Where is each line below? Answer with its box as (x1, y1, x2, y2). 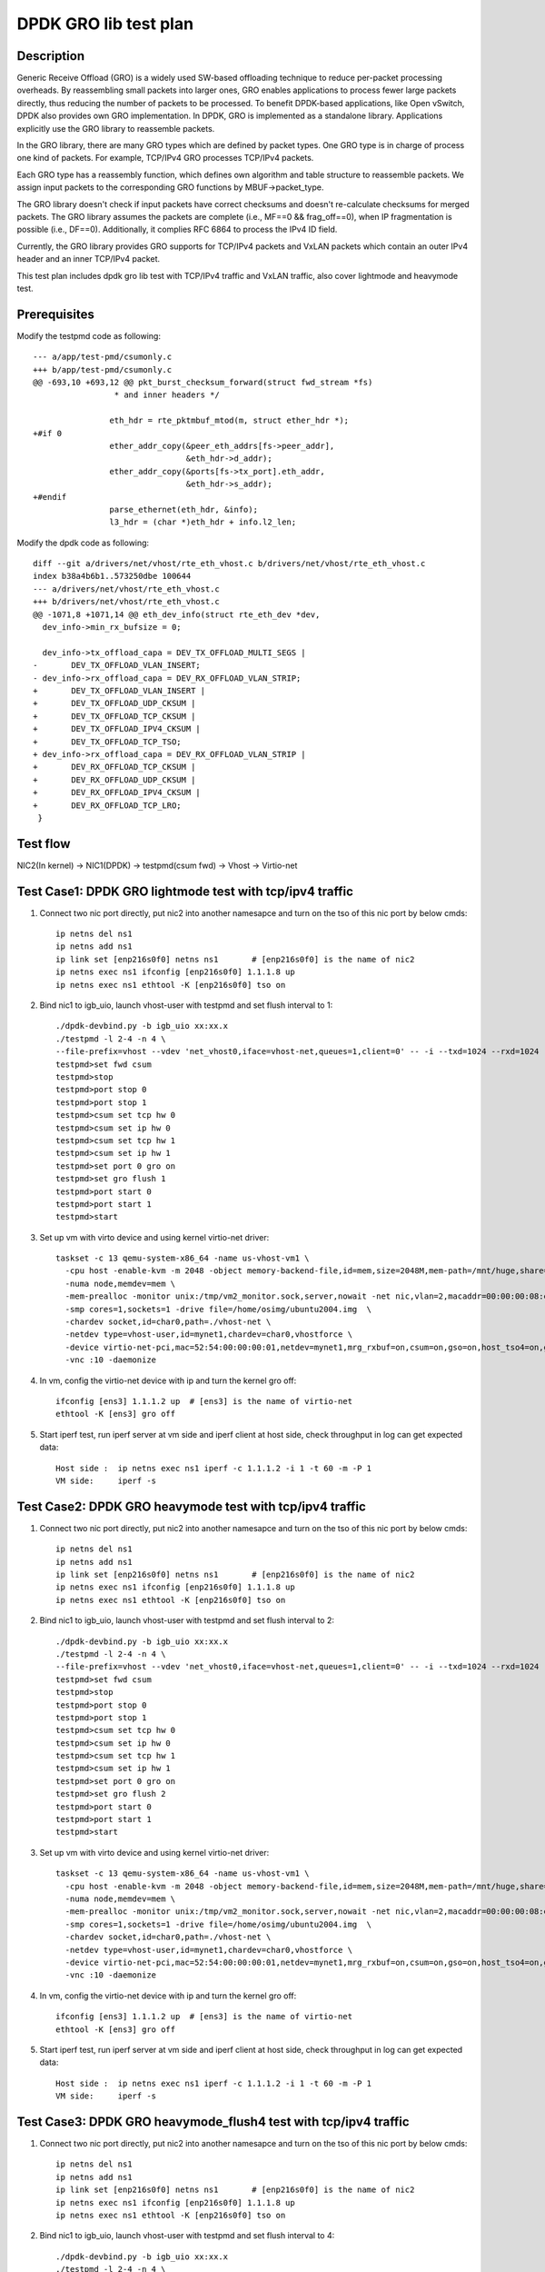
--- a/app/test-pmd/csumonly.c (33, 352, 173, 363)
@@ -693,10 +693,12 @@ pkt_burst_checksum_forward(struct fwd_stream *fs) (33, 377, 373, 387)
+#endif (33, 492, 67, 502)
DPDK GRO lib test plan (16, 14, 194, 34)
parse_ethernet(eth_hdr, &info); (109, 504, 259, 514)
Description (16, 48, 85, 64)
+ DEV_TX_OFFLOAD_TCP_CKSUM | (33, 711, 196, 722)
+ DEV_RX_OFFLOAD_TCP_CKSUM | (33, 762, 196, 772)
